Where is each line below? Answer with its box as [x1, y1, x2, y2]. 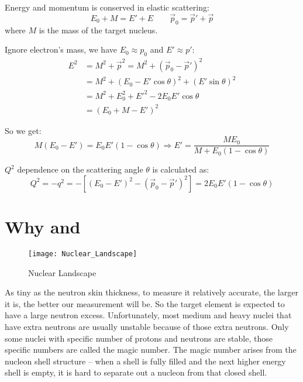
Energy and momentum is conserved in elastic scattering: [5, 1, 209, 13]
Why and [5, 215, 81, 239]
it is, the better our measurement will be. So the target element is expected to [5, 297, 285, 309]
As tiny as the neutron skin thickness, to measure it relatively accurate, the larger [5, 286, 298, 298]
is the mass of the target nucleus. [39, 23, 158, 36]
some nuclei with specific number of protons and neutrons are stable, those [5, 332, 273, 344]
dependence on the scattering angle [17, 163, 143, 175]
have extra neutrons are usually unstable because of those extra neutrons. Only [5, 320, 289, 332]
